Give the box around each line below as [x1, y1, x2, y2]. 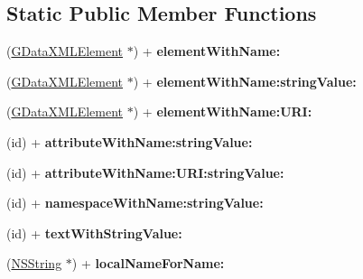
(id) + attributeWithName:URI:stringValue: [6, 163, 284, 181]
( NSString [6, 254, 62, 273]
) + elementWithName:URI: [133, 102, 312, 121]
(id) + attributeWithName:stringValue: [6, 132, 253, 151]
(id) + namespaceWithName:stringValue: [6, 193, 264, 212]
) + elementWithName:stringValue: [133, 71, 357, 90]
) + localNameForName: [71, 254, 225, 273]
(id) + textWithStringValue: [6, 223, 182, 242]
